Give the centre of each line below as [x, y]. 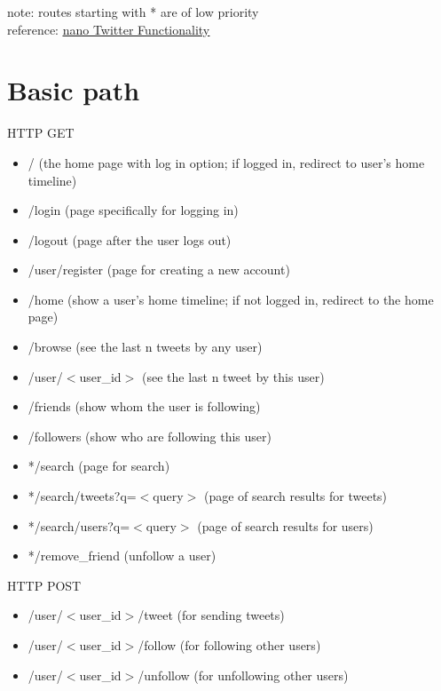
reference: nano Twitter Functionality [109, 29]
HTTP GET [41, 133]
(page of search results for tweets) [295, 496]
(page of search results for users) [285, 525]
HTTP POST [44, 585]
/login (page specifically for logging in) [133, 210]
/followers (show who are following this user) [150, 436]
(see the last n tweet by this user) [233, 376]
